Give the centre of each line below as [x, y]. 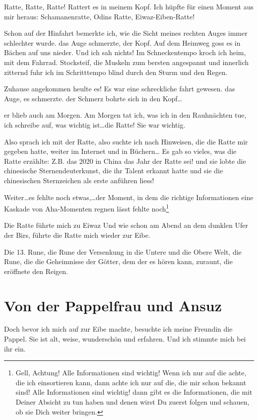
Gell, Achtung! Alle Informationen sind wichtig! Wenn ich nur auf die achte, [131, 373]
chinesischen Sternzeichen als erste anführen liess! [79, 180]
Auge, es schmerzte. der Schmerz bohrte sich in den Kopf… [93, 98]
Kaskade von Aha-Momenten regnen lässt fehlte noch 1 [87, 208]
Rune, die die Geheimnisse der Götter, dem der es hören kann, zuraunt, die [118, 261]
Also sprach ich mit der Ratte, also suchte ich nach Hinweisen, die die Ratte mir [126, 141]
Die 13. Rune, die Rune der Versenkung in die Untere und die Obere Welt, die [123, 251]
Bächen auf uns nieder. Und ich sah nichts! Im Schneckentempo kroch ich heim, [125, 52]
